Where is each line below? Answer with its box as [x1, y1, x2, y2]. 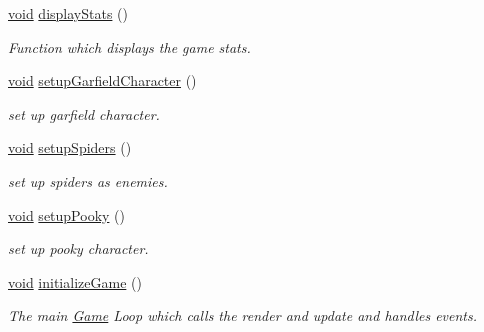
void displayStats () [8, 3, 128, 23]
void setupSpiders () [8, 137, 132, 158]
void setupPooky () [8, 204, 125, 225]
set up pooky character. [8, 238, 149, 259]
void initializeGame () [8, 271, 142, 292]
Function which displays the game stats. [8, 36, 251, 57]
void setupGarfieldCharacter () [8, 70, 197, 91]
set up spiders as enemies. [8, 170, 168, 191]
